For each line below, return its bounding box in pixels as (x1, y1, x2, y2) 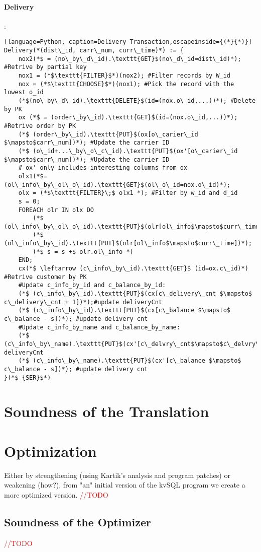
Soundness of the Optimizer (4, 514, 151, 529)
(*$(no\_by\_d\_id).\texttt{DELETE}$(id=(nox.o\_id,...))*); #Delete (18, 97, 256, 104)
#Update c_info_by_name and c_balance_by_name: (18, 323, 180, 331)
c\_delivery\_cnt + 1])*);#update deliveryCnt (4, 298, 162, 306)
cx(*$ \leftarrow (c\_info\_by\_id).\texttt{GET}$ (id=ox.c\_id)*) (18, 265, 248, 272)
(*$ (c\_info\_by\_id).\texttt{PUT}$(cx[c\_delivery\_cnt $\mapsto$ (18, 290, 252, 298)
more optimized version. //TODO (4, 489, 108, 500)
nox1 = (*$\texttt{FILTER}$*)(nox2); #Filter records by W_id (18, 72, 231, 80)
